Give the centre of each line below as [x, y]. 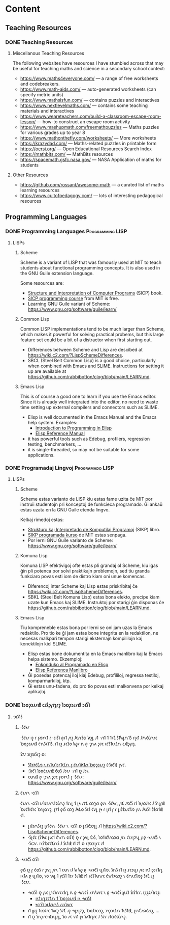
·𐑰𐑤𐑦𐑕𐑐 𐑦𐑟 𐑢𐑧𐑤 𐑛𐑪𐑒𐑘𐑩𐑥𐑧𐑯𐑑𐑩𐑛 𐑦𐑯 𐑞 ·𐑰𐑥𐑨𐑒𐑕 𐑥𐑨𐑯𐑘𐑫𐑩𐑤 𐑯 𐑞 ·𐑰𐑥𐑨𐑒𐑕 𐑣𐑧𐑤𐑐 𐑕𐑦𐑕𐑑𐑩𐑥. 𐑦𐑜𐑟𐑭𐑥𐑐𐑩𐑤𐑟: [94, 892]
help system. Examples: [53, 422]
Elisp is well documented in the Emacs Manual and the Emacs [92, 417]
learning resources [40, 190]
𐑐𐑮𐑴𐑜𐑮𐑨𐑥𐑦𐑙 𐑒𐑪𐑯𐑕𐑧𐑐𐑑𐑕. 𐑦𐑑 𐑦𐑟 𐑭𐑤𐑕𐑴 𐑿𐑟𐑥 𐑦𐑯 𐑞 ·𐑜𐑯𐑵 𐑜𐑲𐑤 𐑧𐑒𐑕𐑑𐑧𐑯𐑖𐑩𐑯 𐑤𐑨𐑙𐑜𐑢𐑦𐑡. [78, 744]
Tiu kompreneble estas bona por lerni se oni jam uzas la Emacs [86, 628]
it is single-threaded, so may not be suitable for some [83, 449]
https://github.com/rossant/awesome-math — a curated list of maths [92, 184]
